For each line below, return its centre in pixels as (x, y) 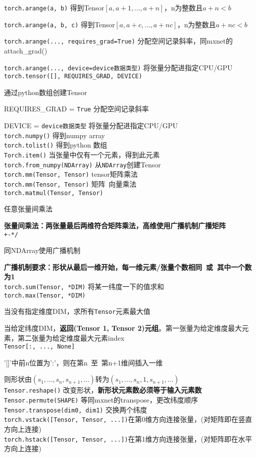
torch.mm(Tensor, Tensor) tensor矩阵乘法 (71, 174)
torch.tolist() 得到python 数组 (56, 145)
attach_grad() (26, 50)
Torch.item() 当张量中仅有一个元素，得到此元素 (82, 155)
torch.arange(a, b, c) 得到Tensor (59, 24)
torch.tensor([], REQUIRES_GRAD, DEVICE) (73, 76)
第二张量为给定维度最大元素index (71, 337)
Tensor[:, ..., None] (40, 347)
